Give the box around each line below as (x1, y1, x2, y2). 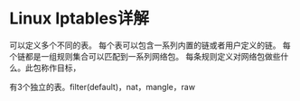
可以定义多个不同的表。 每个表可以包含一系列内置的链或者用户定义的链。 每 (9, 40, 291, 50)
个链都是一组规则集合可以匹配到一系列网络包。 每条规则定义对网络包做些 (9, 50, 281, 61)
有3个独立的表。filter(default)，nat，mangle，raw (9, 81, 196, 92)
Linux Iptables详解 (9, 8, 149, 29)
